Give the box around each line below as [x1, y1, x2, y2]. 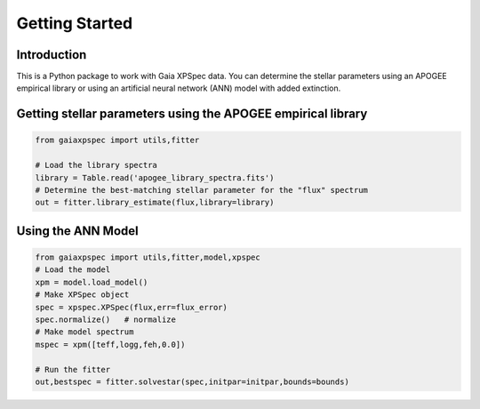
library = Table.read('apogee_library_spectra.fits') [35, 172, 275, 182]
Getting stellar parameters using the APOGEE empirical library [16, 107, 368, 122]
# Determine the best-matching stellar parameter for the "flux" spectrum [35, 185, 369, 196]
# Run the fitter [35, 365, 111, 374]
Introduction [16, 47, 87, 62]
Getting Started [16, 13, 133, 33]
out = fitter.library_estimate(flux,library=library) [35, 197, 275, 208]
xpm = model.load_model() [35, 277, 148, 287]
